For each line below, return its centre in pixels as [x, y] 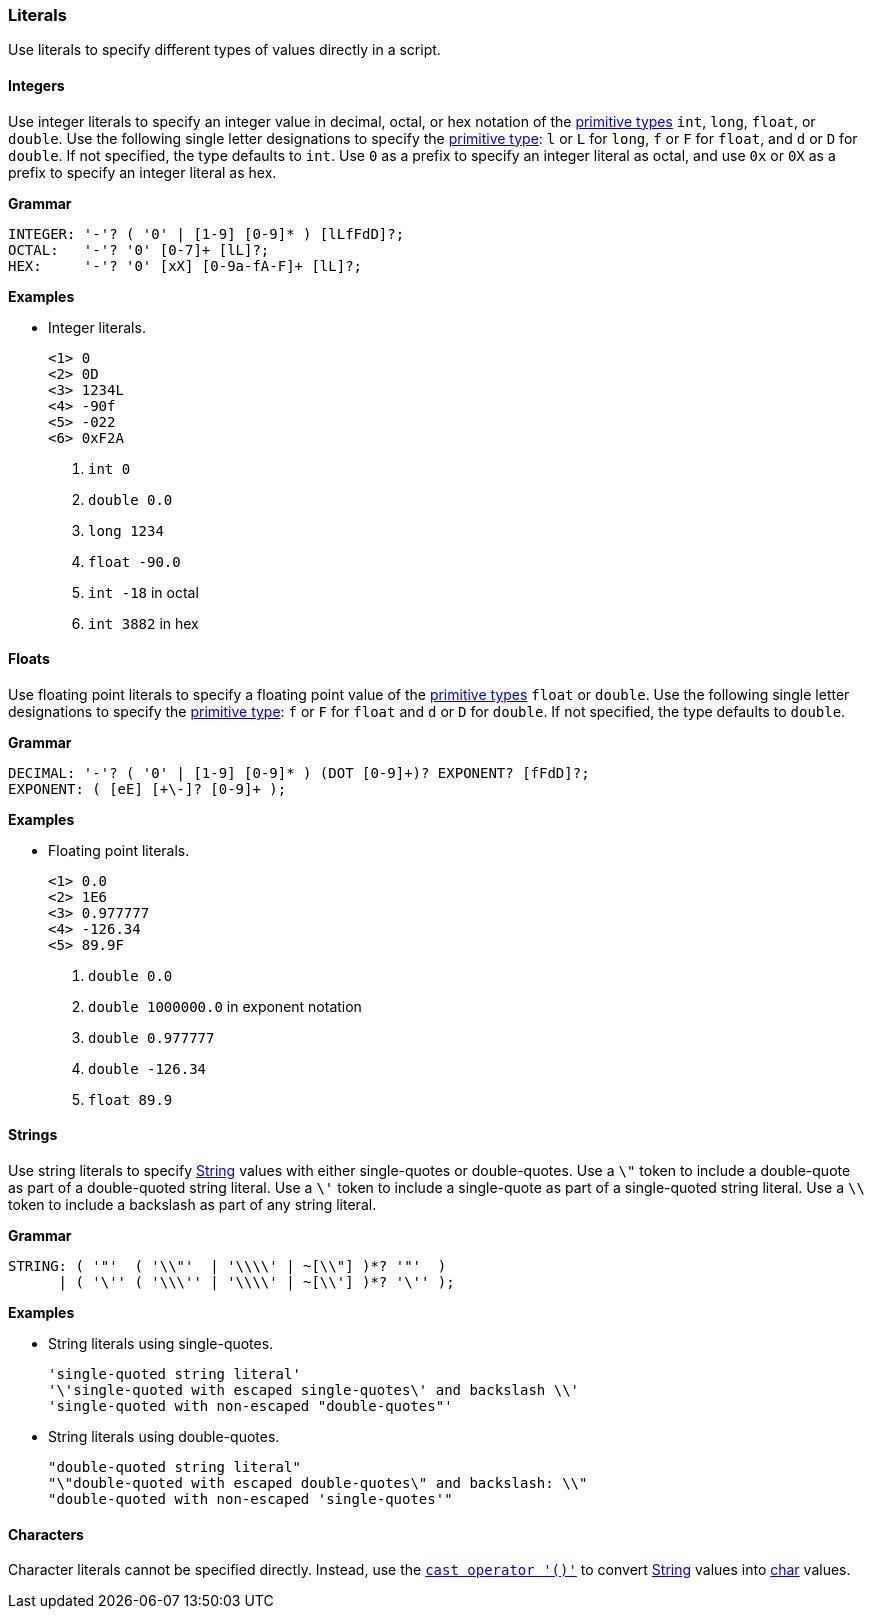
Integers [36, 85]
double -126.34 [147, 1068]
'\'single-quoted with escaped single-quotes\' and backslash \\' [314, 1390]
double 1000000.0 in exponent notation [225, 1006]
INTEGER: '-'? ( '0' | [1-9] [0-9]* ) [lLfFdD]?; [206, 233]
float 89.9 [130, 1099]
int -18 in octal [143, 592]
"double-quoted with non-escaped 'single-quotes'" [250, 1499]
